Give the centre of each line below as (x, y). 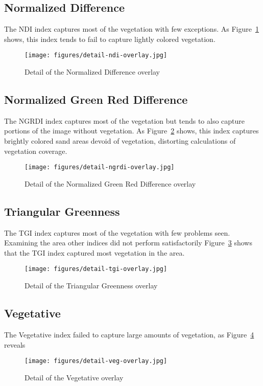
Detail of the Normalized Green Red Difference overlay (110, 183)
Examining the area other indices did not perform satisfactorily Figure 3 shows (128, 243)
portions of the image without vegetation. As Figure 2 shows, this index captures (131, 131)
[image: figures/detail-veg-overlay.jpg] (96, 361)
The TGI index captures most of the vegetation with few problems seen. (117, 232)
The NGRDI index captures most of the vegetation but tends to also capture (125, 120)
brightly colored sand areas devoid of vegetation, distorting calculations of (120, 141)
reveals (15, 344)
